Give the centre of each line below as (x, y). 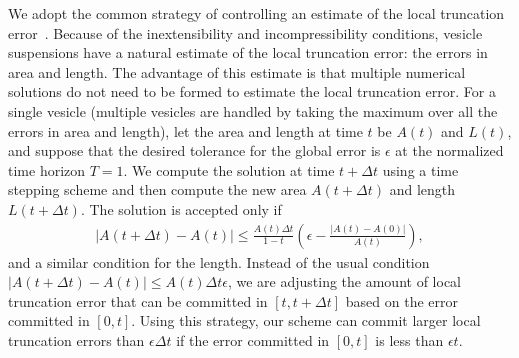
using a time (420, 169)
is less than (409, 339)
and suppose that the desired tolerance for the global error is (194, 150)
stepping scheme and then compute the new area (157, 189)
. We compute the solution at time (229, 169)
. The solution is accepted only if (181, 208)
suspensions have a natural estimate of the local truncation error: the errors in (248, 52)
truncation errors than (76, 339)
